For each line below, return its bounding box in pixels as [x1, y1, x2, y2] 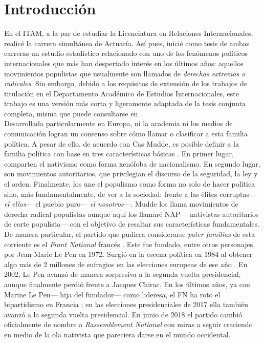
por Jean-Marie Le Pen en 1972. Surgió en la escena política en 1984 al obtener [4, 249, 253, 259]
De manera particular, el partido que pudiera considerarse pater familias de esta [4, 229, 255, 239]
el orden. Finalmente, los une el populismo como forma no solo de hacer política [4, 178, 255, 189]
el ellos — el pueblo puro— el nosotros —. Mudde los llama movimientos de [4, 198, 238, 209]
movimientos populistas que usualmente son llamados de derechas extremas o [4, 68, 246, 78]
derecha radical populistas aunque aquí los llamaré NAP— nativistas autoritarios [4, 208, 259, 219]
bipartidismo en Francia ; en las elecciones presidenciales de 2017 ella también [4, 299, 249, 310]
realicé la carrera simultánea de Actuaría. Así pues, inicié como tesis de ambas [4, 37, 250, 48]
